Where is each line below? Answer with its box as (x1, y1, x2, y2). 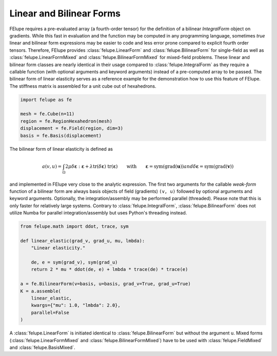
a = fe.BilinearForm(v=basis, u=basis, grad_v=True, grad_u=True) (20, 281, 191, 287)
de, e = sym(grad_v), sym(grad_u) (31, 260, 118, 265)
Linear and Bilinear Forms (9, 8, 121, 19)
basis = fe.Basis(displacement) (20, 132, 102, 139)
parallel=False (31, 309, 69, 315)
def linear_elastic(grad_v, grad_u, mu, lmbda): (20, 238, 145, 244)
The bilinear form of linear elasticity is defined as (9, 146, 113, 152)
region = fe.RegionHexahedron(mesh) (20, 118, 113, 124)
